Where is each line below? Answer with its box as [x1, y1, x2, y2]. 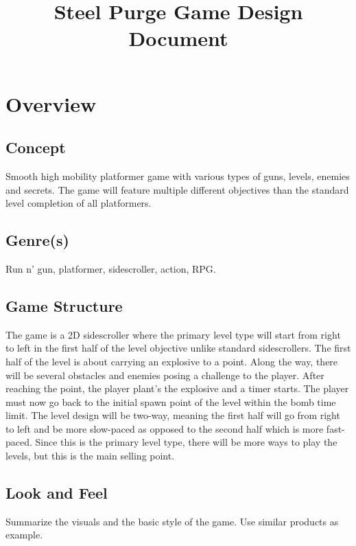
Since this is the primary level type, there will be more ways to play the [35, 435, 337, 449]
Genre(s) [5, 229, 69, 251]
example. [5, 527, 43, 542]
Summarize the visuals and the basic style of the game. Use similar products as [5, 514, 339, 528]
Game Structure [5, 295, 123, 316]
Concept [5, 137, 66, 158]
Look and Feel [5, 482, 108, 503]
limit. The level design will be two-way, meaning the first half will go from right [5, 408, 340, 422]
